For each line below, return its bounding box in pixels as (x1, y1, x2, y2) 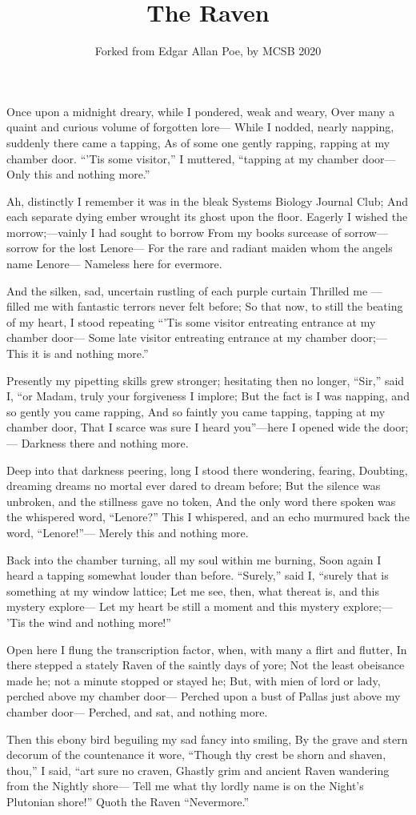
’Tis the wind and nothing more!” (6, 613, 171, 630)
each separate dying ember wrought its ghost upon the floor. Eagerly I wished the (6, 208, 408, 225)
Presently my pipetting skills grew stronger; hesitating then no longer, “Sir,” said (6, 371, 405, 388)
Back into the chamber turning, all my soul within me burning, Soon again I (6, 551, 382, 568)
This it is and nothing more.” (6, 345, 149, 362)
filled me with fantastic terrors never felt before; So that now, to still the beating (6, 298, 403, 315)
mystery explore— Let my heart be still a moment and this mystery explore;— (6, 598, 393, 615)
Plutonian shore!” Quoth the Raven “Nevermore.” (6, 793, 250, 809)
